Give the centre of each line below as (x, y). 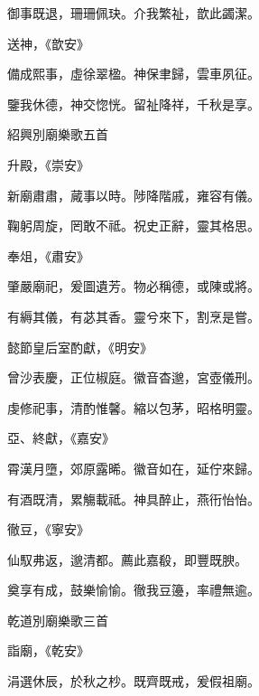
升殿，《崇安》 (48, 164)
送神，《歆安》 (48, 43)
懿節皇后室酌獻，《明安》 (80, 347)
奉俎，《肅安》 (48, 255)
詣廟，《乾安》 (48, 650)
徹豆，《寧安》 (48, 529)
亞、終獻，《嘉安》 (61, 438)
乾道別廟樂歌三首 (58, 620)
